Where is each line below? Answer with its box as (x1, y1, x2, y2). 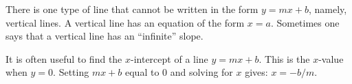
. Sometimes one (270, 15, 340, 29)
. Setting (53, 65, 89, 79)
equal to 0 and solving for (125, 65, 233, 79)
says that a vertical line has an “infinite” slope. (5, 29, 203, 43)
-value (318, 51, 344, 66)
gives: (245, 65, 268, 79)
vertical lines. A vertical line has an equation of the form (5, 15, 245, 29)
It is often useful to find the (5, 51, 122, 66)
